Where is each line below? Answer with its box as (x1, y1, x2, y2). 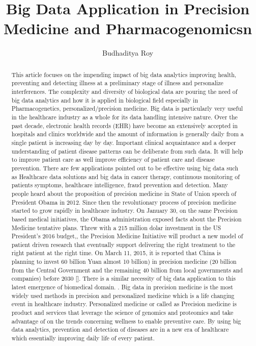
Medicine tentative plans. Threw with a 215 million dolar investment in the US (11, 223, 221, 232)
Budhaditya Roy (102, 47, 153, 58)
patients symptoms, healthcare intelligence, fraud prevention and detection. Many (11, 181, 228, 189)
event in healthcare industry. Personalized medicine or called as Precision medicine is (11, 300, 237, 308)
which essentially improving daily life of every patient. (11, 334, 155, 342)
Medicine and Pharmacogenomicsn (3, 18, 252, 39)
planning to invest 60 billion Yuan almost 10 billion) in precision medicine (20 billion (11, 257, 237, 266)
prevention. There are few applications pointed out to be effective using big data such (11, 163, 238, 172)
